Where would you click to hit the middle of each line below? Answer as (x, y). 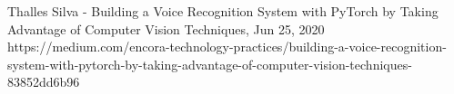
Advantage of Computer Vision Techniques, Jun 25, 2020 (166, 28)
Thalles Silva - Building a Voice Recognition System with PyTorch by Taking (223, 11)
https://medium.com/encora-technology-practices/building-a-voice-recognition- (227, 47)
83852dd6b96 (44, 82)
